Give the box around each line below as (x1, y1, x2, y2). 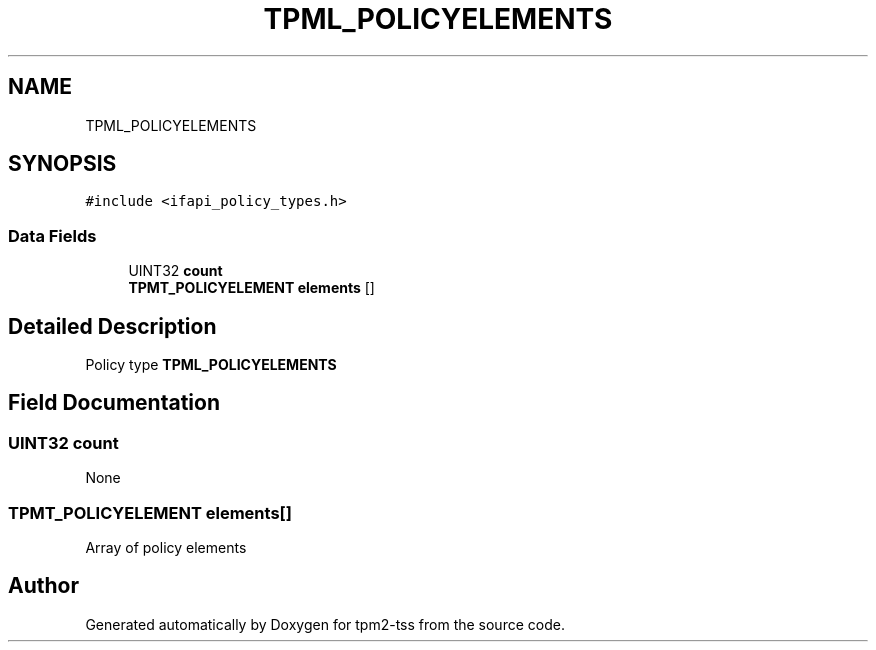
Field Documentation (8, 390, 220, 416)
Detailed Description (8, 313, 217, 339)
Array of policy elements (85, 539, 247, 556)
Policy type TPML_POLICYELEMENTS (85, 356, 337, 374)
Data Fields (8, 225, 97, 246)
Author (8, 573, 79, 599)
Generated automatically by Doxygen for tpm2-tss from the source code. (85, 615, 565, 633)
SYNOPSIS (8, 151, 117, 177)
